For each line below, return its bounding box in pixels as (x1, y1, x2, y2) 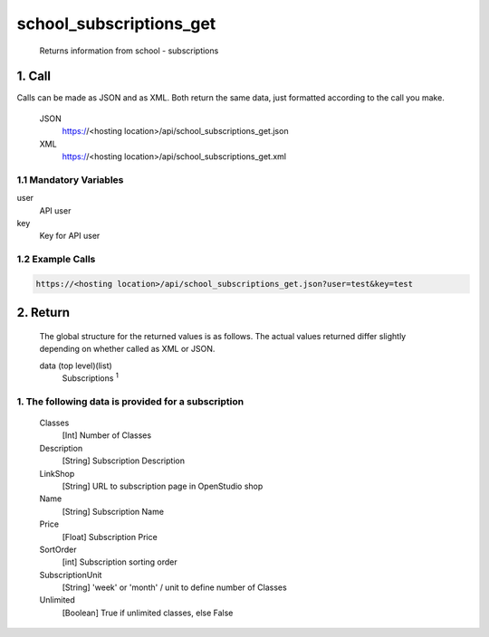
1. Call (16, 69, 52, 84)
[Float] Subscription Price (62, 531, 158, 542)
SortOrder (39, 544, 77, 555)
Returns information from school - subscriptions (39, 45, 219, 56)
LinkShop (39, 468, 75, 479)
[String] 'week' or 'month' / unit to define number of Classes (62, 582, 287, 593)
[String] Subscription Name (62, 506, 165, 517)
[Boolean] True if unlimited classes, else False (62, 607, 234, 618)
